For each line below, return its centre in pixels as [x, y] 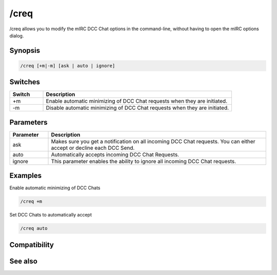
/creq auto [34, 229]
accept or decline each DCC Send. [93, 148]
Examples [26, 176]
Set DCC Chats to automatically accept [51, 215]
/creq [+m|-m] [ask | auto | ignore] [68, 66]
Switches [25, 82]
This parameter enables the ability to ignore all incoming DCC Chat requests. [144, 161]
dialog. [17, 35]
